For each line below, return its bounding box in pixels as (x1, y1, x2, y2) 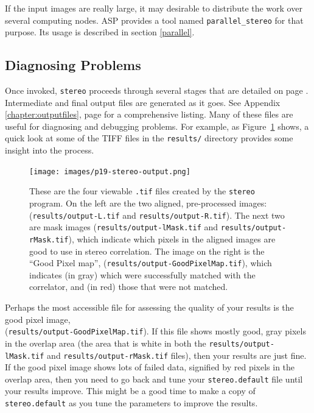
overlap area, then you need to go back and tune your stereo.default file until (5, 372, 303, 385)
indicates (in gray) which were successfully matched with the (29, 268, 256, 281)
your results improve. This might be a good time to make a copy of (5, 384, 256, 397)
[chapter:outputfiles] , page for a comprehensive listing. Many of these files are (5, 108, 293, 121)
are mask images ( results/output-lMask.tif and (29, 221, 218, 233)
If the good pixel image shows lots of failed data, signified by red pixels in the (5, 361, 295, 373)
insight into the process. (5, 144, 94, 157)
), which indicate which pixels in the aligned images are (68, 232, 276, 245)
